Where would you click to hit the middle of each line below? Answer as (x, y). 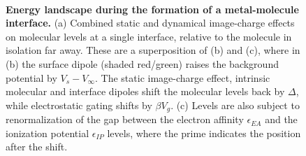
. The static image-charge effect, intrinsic (183, 77)
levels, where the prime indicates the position (204, 133)
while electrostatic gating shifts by (79, 105)
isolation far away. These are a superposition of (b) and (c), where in (153, 50)
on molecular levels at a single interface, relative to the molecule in (149, 36)
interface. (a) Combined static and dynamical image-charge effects (150, 23)
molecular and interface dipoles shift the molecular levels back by (145, 91)
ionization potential (48, 133)
